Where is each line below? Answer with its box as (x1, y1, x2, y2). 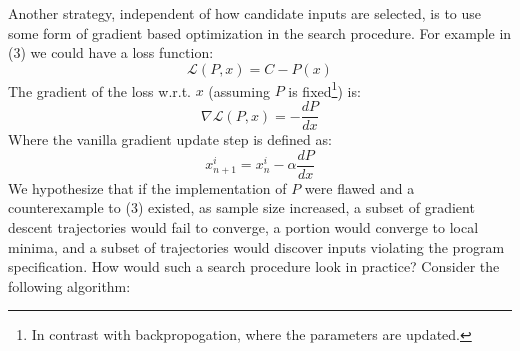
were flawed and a (304, 177, 415, 198)
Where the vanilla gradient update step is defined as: (8, 129, 332, 150)
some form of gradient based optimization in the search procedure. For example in (8, 22, 512, 43)
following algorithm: (8, 275, 131, 296)
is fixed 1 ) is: (288, 77, 361, 101)
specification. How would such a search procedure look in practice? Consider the (8, 256, 500, 277)
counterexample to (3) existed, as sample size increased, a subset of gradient (8, 197, 475, 218)
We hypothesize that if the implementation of (8, 177, 287, 198)
